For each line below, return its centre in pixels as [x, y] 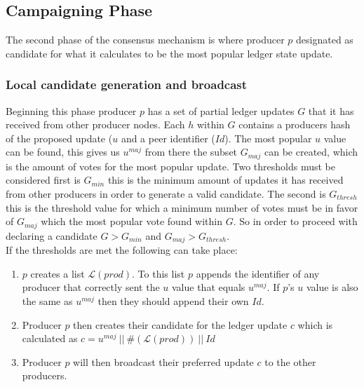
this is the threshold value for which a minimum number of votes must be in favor [182, 207]
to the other [290, 361]
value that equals [208, 287]
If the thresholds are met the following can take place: [122, 250]
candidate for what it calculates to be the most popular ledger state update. [169, 53]
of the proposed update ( [59, 138]
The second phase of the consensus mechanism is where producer [145, 40]
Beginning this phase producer [71, 110]
